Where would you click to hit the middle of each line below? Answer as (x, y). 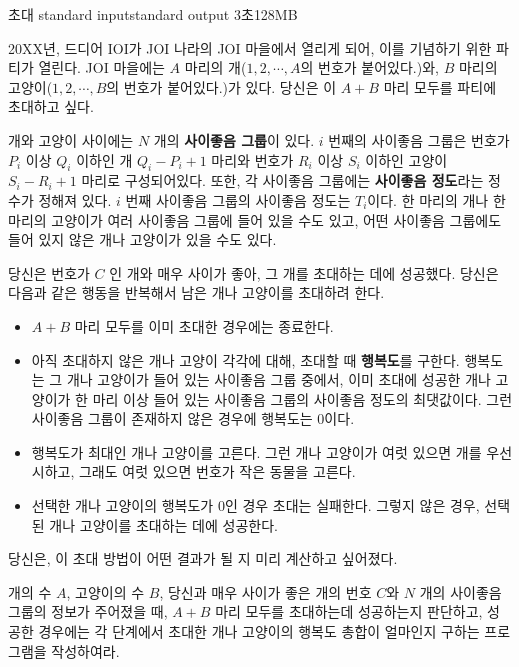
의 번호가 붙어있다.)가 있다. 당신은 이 (221, 86)
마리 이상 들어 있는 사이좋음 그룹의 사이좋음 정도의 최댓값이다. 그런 (302, 398)
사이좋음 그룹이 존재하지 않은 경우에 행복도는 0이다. (193, 418)
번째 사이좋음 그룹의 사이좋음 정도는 (238, 199)
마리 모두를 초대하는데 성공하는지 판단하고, (349, 611)
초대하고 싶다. (51, 106)
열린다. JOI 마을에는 (101, 67)
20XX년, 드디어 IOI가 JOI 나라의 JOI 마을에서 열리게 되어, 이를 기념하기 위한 (250, 47)
